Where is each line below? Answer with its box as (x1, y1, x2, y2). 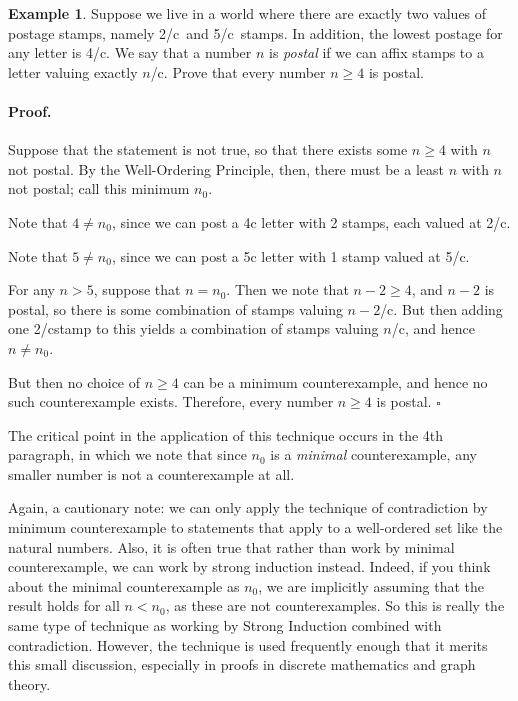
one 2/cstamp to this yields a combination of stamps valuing (8, 318, 379, 339)
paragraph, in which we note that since (8, 444, 247, 465)
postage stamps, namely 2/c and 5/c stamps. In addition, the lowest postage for (8, 22, 503, 43)
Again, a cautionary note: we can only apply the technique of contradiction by (8, 497, 488, 518)
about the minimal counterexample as (8, 575, 240, 596)
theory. (8, 673, 51, 694)
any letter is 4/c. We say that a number (8, 42, 252, 63)
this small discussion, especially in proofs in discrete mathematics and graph (8, 654, 476, 675)
